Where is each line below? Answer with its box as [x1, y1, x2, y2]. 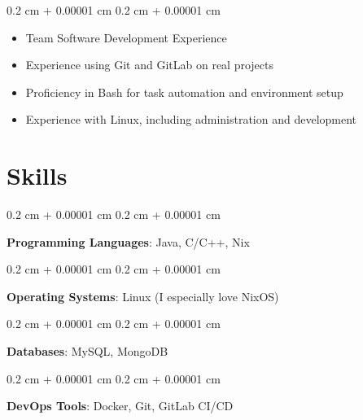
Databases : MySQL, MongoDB [7, 343, 168, 360]
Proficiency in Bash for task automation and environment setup [25, 83, 343, 100]
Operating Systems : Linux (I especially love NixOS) [7, 287, 279, 304]
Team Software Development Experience [25, 28, 227, 46]
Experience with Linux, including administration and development [25, 111, 357, 128]
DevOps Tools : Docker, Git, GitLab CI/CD [7, 397, 234, 414]
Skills [7, 159, 68, 192]
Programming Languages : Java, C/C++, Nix [7, 233, 250, 250]
